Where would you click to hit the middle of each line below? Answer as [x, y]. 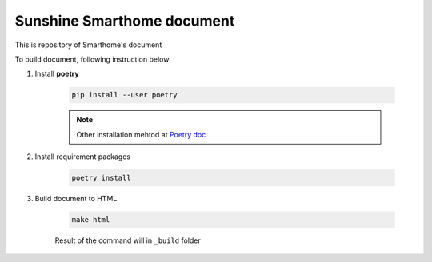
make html [91, 220]
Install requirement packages [83, 157]
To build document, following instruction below [92, 59]
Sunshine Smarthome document [125, 21]
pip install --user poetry [124, 95]
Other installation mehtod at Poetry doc [141, 134]
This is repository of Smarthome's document [88, 45]
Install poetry [57, 74]
